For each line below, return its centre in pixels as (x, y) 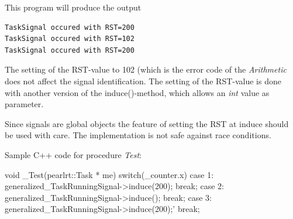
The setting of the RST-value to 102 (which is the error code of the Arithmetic (146, 69)
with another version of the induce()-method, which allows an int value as (137, 92)
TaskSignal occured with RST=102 (70, 39)
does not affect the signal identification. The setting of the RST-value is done (143, 81)
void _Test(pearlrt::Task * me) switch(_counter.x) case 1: (109, 174)
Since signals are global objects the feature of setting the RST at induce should (147, 123)
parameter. (24, 104)
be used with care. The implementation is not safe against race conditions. (138, 135)
